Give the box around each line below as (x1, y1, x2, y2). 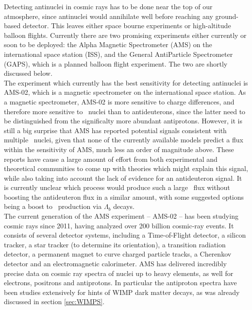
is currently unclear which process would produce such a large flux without (4, 182, 230, 192)
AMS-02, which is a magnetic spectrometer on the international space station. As (4, 87, 246, 97)
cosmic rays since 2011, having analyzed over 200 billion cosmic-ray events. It (4, 220, 234, 230)
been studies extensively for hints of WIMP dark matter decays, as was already (4, 287, 240, 297)
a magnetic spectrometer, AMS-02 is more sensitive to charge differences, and (4, 96, 235, 106)
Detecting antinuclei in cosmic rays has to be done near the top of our (4, 1, 213, 11)
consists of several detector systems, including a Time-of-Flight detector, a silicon (4, 230, 246, 240)
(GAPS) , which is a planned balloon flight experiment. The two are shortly (4, 58, 228, 69)
